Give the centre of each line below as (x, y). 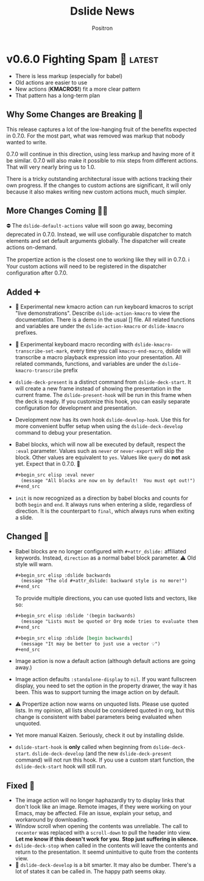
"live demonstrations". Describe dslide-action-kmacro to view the (97, 313)
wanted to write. (27, 142)
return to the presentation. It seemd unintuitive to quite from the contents (107, 852)
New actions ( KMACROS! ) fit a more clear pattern (78, 89)
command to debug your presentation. (63, 433)
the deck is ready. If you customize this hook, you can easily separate (103, 402)
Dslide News (102, 11)
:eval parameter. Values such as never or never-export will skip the (100, 451)
